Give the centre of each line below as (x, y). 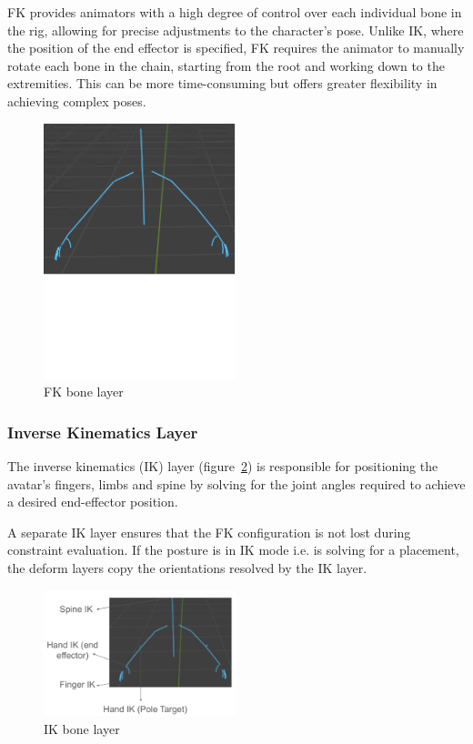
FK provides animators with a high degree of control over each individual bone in (235, 12)
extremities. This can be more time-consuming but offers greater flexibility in (222, 83)
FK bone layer (84, 392)
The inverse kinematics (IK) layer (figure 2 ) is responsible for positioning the (223, 466)
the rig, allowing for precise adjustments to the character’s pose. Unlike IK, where (236, 30)
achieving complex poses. (77, 101)
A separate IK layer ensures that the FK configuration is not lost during (209, 532)
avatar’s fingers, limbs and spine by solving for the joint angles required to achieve (236, 483)
